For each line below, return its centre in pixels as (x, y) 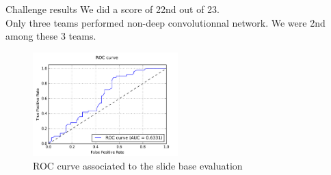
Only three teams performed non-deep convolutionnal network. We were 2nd (165, 22)
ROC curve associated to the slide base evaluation (138, 165)
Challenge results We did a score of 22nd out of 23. (112, 9)
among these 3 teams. (51, 36)
